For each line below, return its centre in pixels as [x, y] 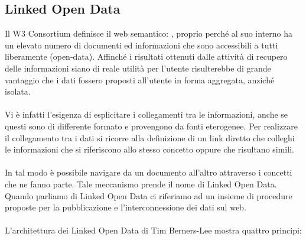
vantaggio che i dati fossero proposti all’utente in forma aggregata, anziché [140, 80]
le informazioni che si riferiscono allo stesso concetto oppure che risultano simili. [149, 149]
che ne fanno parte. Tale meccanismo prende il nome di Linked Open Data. [141, 184]
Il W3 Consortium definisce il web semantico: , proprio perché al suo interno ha [149, 33]
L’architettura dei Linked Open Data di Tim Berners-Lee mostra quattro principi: [153, 230]
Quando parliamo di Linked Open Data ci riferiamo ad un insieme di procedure [149, 195]
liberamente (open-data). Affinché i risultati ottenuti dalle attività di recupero [146, 56]
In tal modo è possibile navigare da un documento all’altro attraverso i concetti [149, 172]
